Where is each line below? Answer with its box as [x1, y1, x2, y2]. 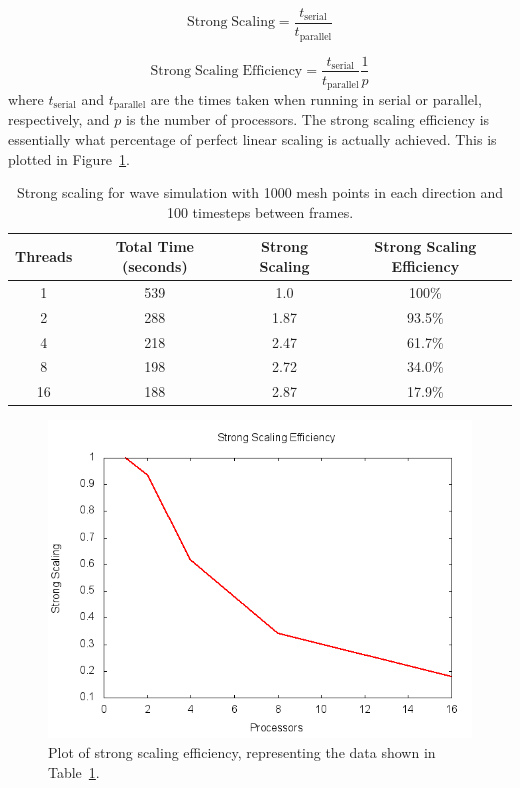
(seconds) [121, 256, 188, 277]
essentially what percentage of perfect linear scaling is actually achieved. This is [8, 129, 497, 150]
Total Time [115, 236, 194, 257]
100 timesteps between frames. [166, 201, 354, 222]
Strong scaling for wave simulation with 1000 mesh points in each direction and [16, 182, 504, 203]
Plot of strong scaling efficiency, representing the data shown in [48, 741, 436, 762]
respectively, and [8, 109, 110, 130]
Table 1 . [48, 761, 100, 782]
